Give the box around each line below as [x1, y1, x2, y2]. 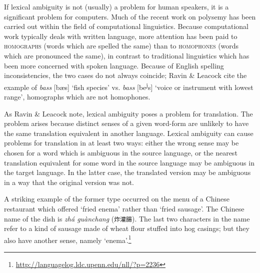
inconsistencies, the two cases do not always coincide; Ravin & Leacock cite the [4, 70, 247, 80]
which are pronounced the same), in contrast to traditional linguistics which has [4, 50, 249, 60]
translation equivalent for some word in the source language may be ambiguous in [4, 157, 254, 167]
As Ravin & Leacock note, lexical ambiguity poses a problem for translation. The [4, 108, 253, 118]
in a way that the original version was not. [4, 176, 134, 187]
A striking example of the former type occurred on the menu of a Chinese [4, 193, 230, 204]
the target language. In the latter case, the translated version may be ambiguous [4, 167, 251, 177]
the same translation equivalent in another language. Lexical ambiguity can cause [4, 127, 253, 138]
